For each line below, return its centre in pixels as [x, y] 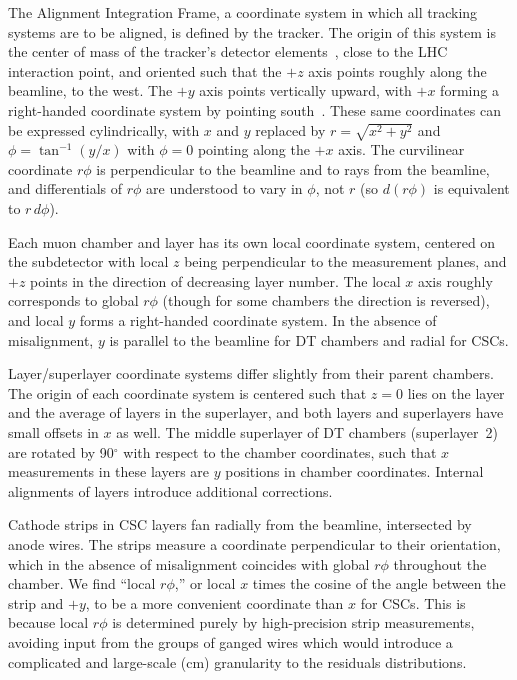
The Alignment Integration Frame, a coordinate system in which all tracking [243, 12]
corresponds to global [73, 300]
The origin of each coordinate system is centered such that [187, 392]
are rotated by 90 [61, 451]
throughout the [440, 563]
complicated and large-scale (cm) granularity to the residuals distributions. [237, 661]
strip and [36, 602]
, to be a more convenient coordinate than [214, 602]
